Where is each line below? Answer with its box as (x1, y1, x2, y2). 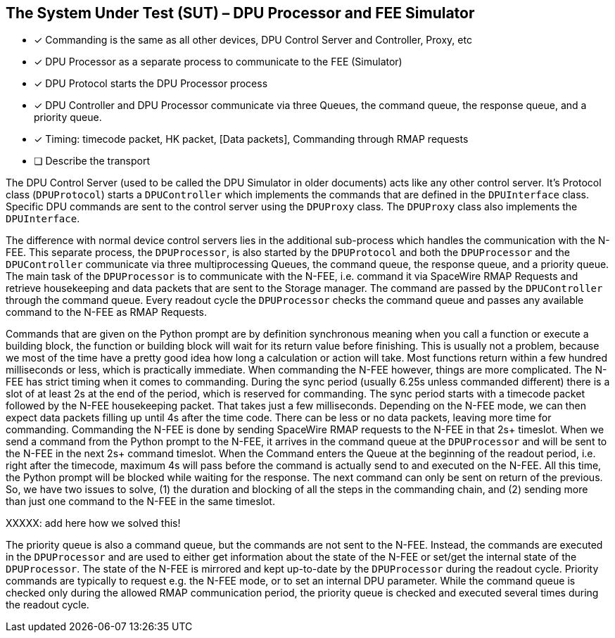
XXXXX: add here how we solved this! (6, 517, 181, 530)
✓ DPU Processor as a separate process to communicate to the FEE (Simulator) (34, 56, 402, 68)
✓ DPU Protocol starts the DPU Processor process (34, 77, 268, 90)
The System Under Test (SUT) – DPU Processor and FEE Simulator (6, 4, 475, 22)
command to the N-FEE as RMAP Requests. (6, 306, 207, 319)
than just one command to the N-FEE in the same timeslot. (6, 495, 275, 508)
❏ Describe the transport (34, 155, 150, 167)
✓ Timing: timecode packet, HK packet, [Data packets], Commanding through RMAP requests (34, 133, 469, 146)
